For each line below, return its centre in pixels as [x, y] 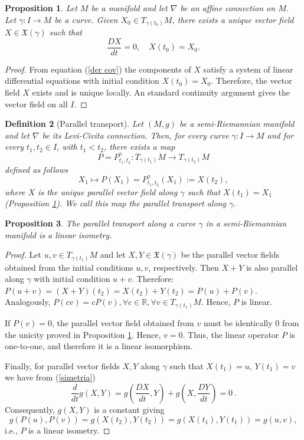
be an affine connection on [228, 8]
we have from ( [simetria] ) [50, 377]
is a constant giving [129, 409]
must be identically [238, 322]
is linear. [256, 302]
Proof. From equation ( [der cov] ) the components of [98, 69]
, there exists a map [139, 147]
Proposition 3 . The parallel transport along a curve [100, 223]
